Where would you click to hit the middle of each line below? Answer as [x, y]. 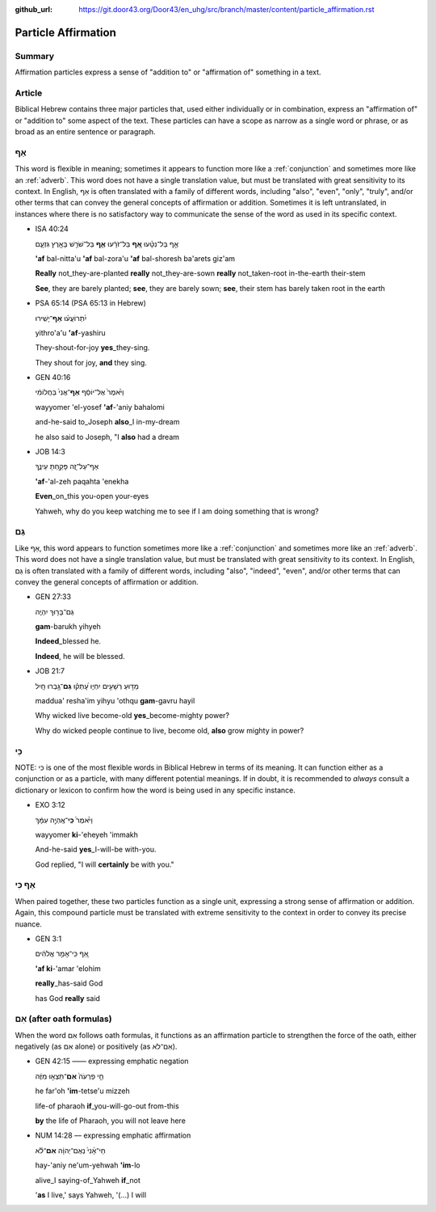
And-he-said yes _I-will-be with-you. [96, 850]
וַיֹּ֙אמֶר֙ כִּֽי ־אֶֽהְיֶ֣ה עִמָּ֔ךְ [64, 820]
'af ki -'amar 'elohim [68, 968]
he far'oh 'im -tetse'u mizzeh [83, 1091]
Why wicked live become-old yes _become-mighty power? [132, 716]
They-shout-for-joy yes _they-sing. [92, 348]
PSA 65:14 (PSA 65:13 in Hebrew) [91, 303]
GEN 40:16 [53, 378]
